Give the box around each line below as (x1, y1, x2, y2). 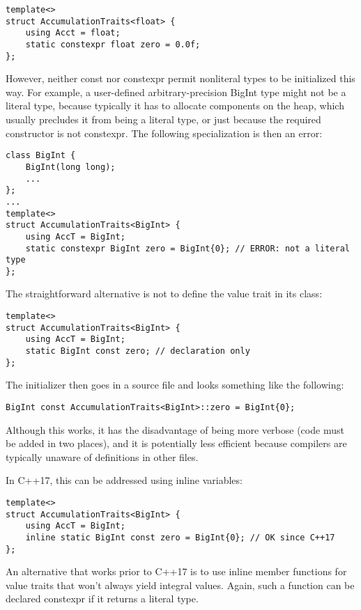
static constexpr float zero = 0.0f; (25, 39, 201, 49)
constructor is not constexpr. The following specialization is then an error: (6, 125, 323, 140)
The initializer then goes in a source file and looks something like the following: (6, 377, 344, 392)
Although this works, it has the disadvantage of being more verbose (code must (6, 422, 344, 437)
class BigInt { (6, 150, 76, 161)
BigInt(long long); (25, 162, 116, 172)
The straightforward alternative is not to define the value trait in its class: (6, 286, 323, 301)
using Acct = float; (25, 28, 121, 38)
